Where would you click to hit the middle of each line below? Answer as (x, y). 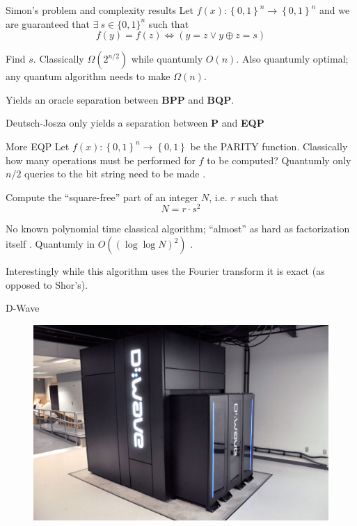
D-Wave (23, 308)
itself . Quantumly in (50, 244)
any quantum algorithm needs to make (88, 76)
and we (334, 10)
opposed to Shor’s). (47, 284)
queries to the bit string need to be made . (115, 174)
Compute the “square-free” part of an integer (102, 197)
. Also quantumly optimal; (292, 59)
